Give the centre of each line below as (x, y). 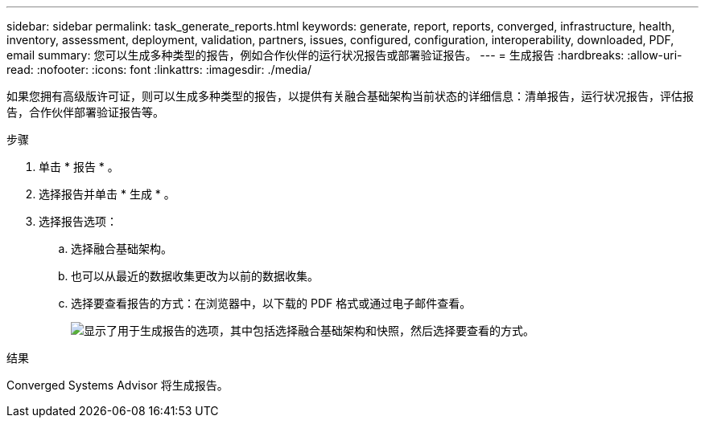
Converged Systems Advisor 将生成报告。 (117, 385)
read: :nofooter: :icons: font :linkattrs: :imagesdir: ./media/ (159, 69)
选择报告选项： (78, 221)
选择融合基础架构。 (122, 249)
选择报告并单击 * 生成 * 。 (107, 194)
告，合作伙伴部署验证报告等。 (85, 112)
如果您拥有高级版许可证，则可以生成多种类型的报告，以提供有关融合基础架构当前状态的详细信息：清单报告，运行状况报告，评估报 (350, 96)
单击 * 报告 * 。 (79, 167)
